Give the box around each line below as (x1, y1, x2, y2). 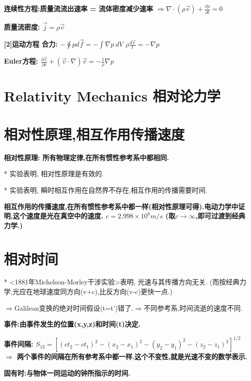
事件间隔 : (4, 339, 33, 349)
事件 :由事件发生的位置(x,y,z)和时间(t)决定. (4, 319, 141, 329)
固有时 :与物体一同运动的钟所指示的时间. (4, 367, 130, 378)
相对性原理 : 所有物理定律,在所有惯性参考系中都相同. (4, 152, 169, 162)
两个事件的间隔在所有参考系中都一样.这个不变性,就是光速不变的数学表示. (17, 351, 248, 362)
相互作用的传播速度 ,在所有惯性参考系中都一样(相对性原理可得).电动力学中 (4, 201, 238, 211)
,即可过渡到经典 (195, 211, 245, 221)
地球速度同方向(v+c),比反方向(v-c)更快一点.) (32, 286, 173, 297)
